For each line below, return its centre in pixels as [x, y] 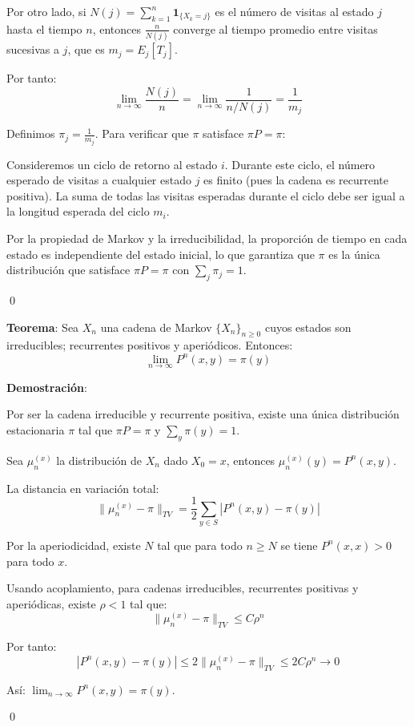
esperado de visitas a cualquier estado [99, 180]
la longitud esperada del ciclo [78, 211]
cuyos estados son [308, 327]
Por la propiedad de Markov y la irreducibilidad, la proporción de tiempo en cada [207, 238]
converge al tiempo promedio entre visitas [275, 28]
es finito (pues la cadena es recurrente [296, 180]
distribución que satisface [68, 270]
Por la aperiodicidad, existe [74, 545]
